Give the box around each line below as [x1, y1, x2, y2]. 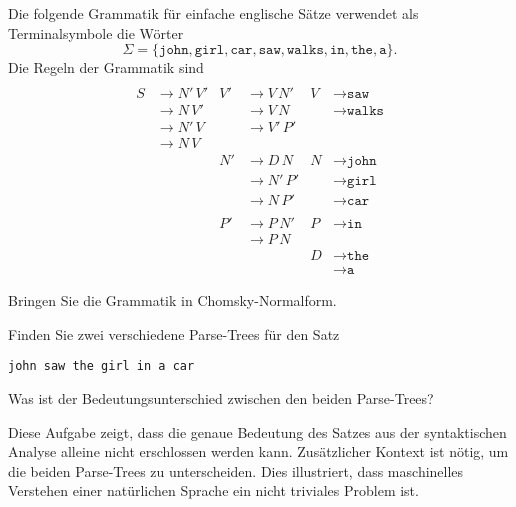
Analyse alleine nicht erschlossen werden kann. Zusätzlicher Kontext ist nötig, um [8, 441, 509, 462]
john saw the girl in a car [8, 359, 195, 374]
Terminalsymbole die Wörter [8, 22, 184, 43]
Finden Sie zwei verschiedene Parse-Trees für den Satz [8, 323, 340, 344]
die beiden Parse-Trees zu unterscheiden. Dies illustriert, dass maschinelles [8, 460, 464, 481]
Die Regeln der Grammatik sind [8, 57, 204, 78]
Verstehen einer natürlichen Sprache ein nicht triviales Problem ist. [8, 480, 419, 501]
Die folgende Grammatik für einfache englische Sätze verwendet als [8, 3, 419, 23]
